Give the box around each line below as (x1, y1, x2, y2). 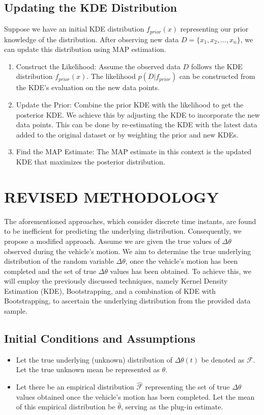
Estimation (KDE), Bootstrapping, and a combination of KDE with (4, 285, 216, 296)
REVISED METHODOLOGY (4, 186, 219, 207)
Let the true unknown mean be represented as (16, 364, 160, 375)
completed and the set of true (4, 265, 96, 276)
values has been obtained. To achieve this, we (110, 265, 252, 276)
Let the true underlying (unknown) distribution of (16, 354, 172, 365)
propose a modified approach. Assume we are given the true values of (4, 235, 220, 246)
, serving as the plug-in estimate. (121, 401, 223, 412)
